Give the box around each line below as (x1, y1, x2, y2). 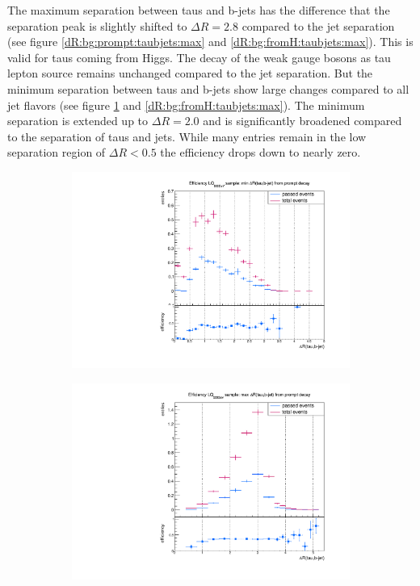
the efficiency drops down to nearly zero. (160, 144, 361, 161)
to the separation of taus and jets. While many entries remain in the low (7, 128, 367, 144)
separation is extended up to (7, 112, 149, 129)
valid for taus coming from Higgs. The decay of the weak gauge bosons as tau (7, 48, 391, 65)
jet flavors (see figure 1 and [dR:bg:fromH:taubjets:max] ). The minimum (7, 96, 365, 113)
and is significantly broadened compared (203, 112, 402, 129)
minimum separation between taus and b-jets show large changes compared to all (7, 80, 409, 97)
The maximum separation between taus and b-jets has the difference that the (7, 2, 390, 18)
